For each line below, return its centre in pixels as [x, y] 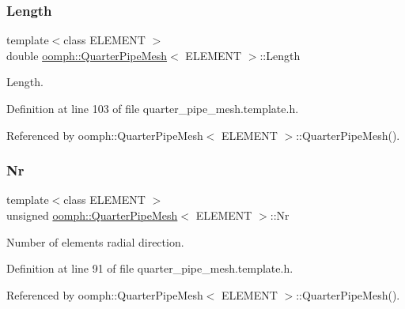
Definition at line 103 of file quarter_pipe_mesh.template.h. [153, 108]
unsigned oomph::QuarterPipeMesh [92, 215]
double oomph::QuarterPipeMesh [87, 55]
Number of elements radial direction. [95, 241]
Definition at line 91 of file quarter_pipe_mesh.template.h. [150, 268]
